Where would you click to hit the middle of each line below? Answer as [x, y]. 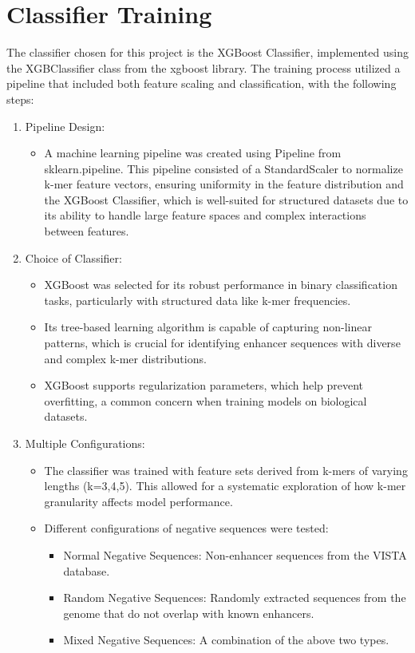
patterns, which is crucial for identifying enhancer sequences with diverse [222, 343]
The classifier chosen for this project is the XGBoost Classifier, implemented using [207, 52]
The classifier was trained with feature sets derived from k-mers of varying [226, 470]
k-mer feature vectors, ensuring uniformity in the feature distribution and [224, 184]
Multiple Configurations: [85, 443]
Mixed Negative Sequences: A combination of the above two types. [226, 640]
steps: [20, 99]
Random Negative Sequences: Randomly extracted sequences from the [235, 598]
